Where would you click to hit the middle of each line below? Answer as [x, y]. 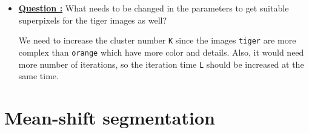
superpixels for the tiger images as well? [93, 20]
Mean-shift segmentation [110, 117]
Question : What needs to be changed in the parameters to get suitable [154, 8]
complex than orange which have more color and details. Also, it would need [161, 52]
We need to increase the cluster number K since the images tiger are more [157, 40]
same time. [38, 76]
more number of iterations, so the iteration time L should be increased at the [161, 64]
